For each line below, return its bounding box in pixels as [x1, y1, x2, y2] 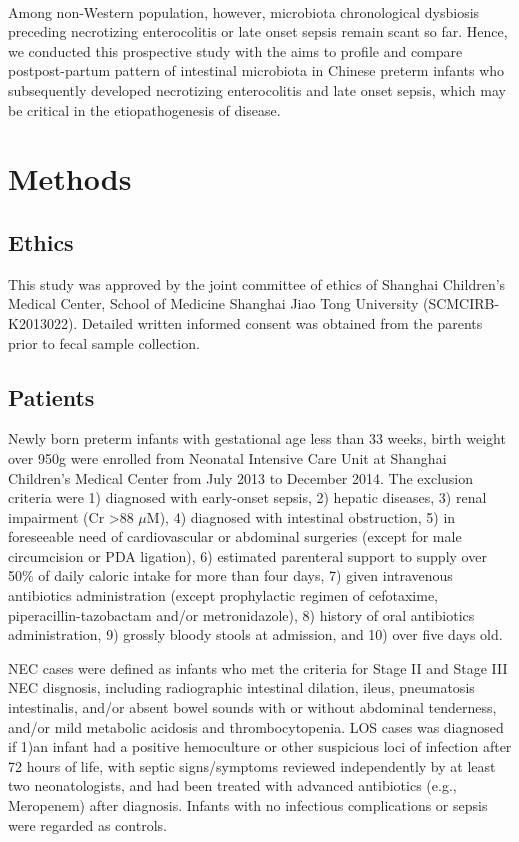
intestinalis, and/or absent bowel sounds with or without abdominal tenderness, [8, 697, 497, 718]
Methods [8, 158, 132, 199]
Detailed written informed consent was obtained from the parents [81, 312, 483, 333]
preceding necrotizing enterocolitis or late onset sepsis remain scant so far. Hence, [8, 21, 508, 42]
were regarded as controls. [8, 814, 167, 835]
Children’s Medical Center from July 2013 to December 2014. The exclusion [8, 467, 474, 488]
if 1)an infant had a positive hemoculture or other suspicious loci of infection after [8, 736, 512, 757]
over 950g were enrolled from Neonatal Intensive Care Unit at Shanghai [8, 447, 447, 468]
